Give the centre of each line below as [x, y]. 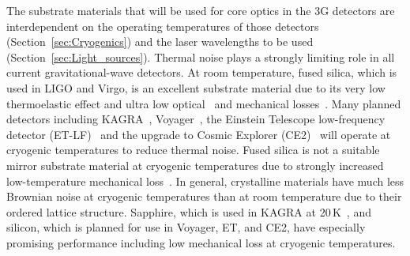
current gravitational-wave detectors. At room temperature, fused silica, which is [202, 72]
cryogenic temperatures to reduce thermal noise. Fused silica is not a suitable [193, 150]
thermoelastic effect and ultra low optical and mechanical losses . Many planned [204, 103]
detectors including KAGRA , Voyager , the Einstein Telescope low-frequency [196, 119]
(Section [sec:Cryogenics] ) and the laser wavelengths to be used [160, 41]
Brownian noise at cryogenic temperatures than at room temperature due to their [204, 196]
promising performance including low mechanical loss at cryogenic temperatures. [201, 242]
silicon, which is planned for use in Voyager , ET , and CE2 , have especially [186, 227]
